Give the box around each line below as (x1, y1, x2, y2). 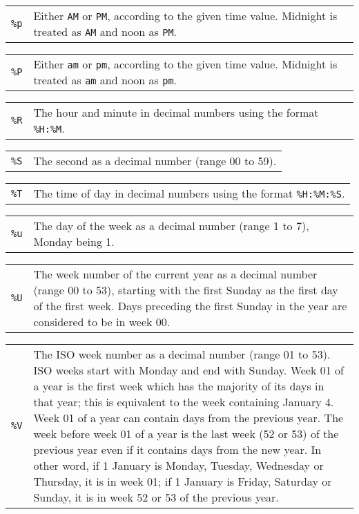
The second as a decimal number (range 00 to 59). (33, 153, 277, 169)
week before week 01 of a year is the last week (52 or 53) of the (33, 426, 339, 441)
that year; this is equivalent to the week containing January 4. (33, 394, 334, 410)
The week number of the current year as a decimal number (33, 266, 318, 282)
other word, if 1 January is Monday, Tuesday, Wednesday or (33, 457, 324, 473)
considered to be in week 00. (33, 314, 171, 330)
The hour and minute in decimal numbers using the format (33, 104, 319, 120)
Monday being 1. (33, 234, 115, 249)
